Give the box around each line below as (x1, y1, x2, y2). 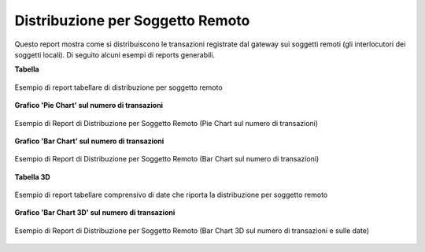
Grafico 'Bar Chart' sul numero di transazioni (14, 136, 164, 146)
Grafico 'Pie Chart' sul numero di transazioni (14, 101, 164, 110)
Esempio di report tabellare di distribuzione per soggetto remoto (14, 83, 224, 92)
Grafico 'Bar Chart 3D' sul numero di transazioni (14, 208, 176, 217)
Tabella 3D (14, 172, 50, 181)
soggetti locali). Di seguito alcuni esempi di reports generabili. (14, 50, 216, 59)
